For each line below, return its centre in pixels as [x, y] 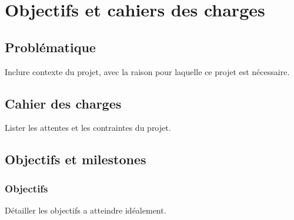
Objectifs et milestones [76, 159]
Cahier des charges [63, 103]
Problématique [50, 47]
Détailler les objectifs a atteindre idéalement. [86, 210]
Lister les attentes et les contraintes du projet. [88, 128]
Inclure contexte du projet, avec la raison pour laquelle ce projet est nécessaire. [147, 71]
